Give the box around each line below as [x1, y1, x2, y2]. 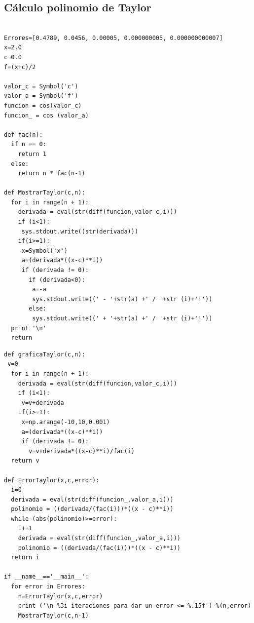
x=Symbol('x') [21, 247, 68, 254]
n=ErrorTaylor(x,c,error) [18, 592, 103, 600]
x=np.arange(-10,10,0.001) [21, 418, 110, 426]
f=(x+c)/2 [4, 63, 36, 71]
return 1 [18, 150, 46, 157]
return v [11, 457, 39, 465]
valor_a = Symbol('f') [4, 92, 78, 100]
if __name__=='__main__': [4, 573, 89, 581]
